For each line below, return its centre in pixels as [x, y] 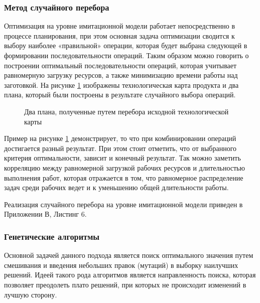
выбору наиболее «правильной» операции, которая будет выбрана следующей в [126, 45]
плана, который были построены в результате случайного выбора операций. [120, 95]
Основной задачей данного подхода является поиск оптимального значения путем [129, 255]
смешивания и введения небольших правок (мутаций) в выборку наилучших [121, 265]
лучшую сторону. [31, 294]
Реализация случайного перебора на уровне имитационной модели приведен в [123, 204]
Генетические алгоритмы [52, 236]
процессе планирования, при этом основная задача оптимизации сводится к [119, 35]
